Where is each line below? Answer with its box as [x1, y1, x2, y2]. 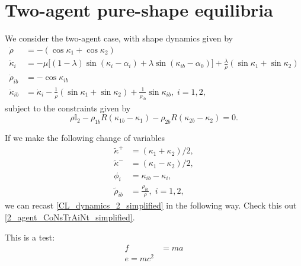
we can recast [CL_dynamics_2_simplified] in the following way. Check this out [5, 199, 297, 211]
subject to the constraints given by [5, 101, 131, 114]
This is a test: [5, 230, 55, 243]
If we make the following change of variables [5, 131, 165, 143]
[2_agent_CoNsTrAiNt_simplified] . [5, 211, 135, 223]
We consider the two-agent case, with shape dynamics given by [5, 32, 233, 44]
